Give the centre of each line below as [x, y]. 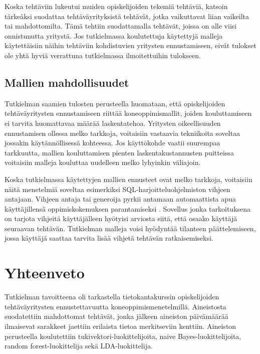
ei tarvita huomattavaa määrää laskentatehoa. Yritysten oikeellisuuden [113, 123]
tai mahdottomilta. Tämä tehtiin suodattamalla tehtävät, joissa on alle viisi [121, 26]
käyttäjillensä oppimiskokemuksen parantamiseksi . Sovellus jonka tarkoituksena [128, 208]
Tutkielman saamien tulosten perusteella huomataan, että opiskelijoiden [115, 103]
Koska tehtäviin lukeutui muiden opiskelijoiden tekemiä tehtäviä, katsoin [116, 6]
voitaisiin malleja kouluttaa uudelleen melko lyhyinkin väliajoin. [103, 162]
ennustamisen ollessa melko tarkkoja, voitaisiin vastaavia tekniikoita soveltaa [122, 133]
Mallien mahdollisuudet [67, 82]
